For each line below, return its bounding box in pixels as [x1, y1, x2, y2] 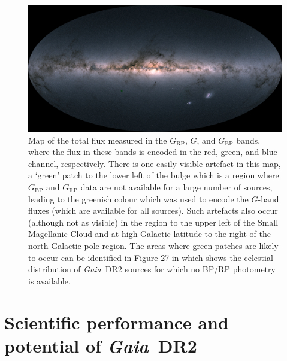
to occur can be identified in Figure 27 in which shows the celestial [28, 251, 273, 263]
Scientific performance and [4, 310, 229, 334]
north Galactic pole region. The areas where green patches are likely [28, 239, 279, 251]
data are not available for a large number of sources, [80, 180, 273, 193]
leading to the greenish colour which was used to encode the [28, 192, 249, 205]
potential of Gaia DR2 [4, 333, 197, 358]
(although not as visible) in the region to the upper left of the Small [28, 216, 279, 228]
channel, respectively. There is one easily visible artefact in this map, [28, 157, 281, 169]
